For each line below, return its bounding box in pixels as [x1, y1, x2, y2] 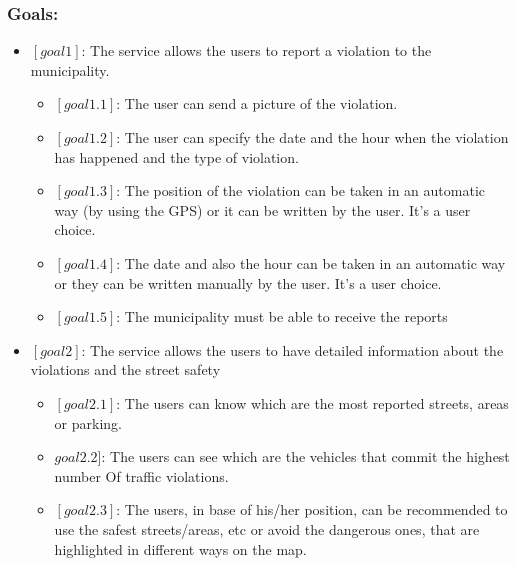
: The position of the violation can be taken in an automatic [116, 180, 485, 201]
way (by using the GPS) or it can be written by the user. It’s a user [54, 199, 471, 220]
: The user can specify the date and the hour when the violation [116, 127, 509, 147]
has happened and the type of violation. [54, 146, 299, 167]
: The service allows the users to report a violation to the [81, 40, 432, 61]
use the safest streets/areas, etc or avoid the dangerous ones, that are [54, 518, 480, 539]
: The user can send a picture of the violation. [116, 93, 398, 114]
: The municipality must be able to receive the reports [116, 306, 448, 327]
